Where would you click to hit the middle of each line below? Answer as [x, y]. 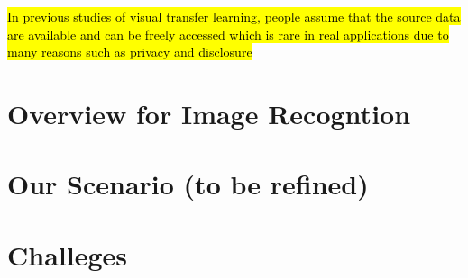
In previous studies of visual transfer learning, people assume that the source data [234, 16]
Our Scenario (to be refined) [188, 184]
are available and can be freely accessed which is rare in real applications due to [228, 34]
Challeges [68, 254]
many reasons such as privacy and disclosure [130, 52]
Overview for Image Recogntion [209, 113]
